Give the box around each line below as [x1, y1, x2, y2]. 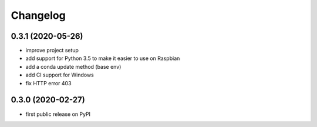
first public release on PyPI [25, 111, 91, 118]
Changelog [11, 9, 66, 22]
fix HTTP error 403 [25, 79, 72, 86]
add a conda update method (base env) [25, 63, 122, 70]
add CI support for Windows [25, 71, 94, 79]
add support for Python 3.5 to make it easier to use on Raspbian [25, 55, 180, 62]
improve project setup [25, 47, 79, 54]
